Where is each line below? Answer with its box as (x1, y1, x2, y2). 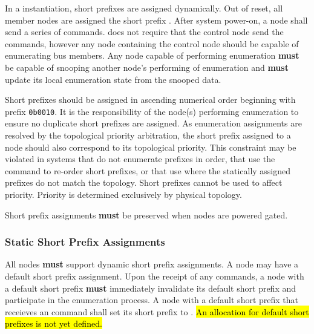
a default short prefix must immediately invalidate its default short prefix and (5, 281, 296, 294)
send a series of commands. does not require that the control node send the (5, 25, 284, 38)
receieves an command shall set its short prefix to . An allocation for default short (5, 305, 309, 318)
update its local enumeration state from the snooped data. (5, 73, 221, 85)
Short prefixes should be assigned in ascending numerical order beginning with (5, 93, 296, 106)
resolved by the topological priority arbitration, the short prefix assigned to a (5, 129, 291, 141)
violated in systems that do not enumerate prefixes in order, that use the (5, 152, 275, 165)
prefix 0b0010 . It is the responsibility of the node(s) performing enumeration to (5, 105, 299, 117)
